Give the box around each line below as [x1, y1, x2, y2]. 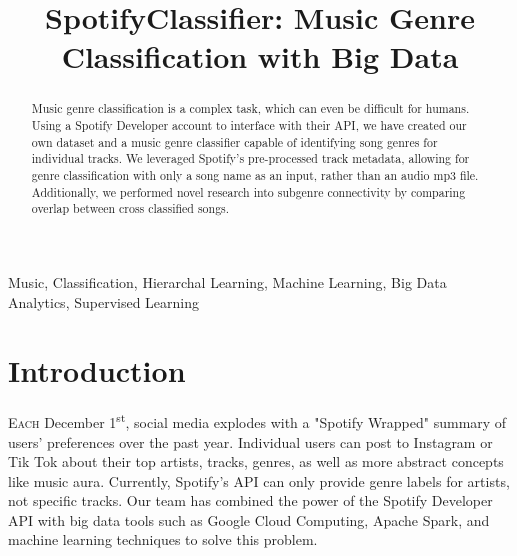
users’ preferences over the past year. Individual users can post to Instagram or [8, 431, 493, 452]
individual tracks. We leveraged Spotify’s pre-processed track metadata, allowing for [31, 150, 470, 167]
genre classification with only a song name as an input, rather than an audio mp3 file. [31, 166, 479, 183]
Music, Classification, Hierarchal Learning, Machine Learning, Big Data [8, 271, 447, 292]
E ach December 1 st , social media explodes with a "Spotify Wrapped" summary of [8, 409, 507, 432]
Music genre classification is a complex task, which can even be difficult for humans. [31, 100, 470, 117]
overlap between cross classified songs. [31, 200, 230, 217]
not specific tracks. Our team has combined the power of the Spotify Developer [8, 490, 493, 511]
